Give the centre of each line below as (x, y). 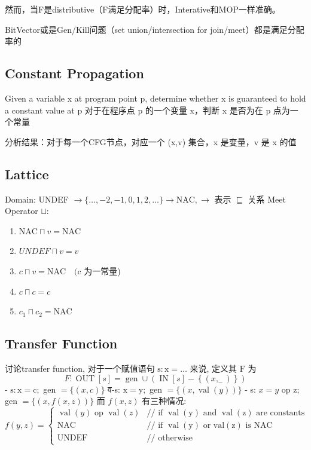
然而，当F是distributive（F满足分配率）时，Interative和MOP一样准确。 (143, 9)
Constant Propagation (74, 73)
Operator (22, 211)
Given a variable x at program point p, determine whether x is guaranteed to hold (155, 98)
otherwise (175, 438)
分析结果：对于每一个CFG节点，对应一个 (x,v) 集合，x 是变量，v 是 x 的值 (151, 141)
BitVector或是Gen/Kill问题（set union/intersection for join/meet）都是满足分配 (155, 29)
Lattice (27, 174)
